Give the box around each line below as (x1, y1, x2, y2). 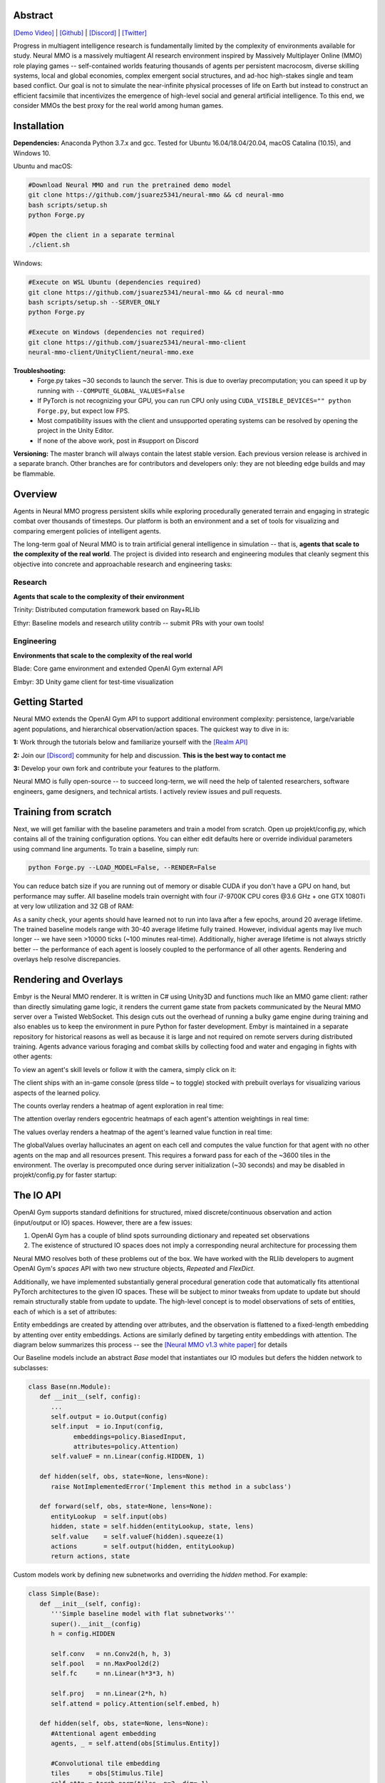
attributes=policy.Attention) (73, 1443, 179, 1451)
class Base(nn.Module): (28, 1382, 112, 1391)
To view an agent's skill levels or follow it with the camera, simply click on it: (13, 1065, 237, 1073)
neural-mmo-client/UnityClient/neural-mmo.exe (28, 348, 194, 356)
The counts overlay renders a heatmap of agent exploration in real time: (13, 1102, 224, 1110)
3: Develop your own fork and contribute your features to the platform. (13, 764, 220, 773)
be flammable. (13, 469, 56, 478)
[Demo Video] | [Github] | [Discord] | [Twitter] (13, 29, 148, 37)
